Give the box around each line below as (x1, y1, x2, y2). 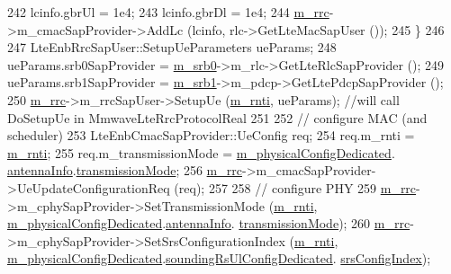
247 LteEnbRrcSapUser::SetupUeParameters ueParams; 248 (7, 38, 337, 57)
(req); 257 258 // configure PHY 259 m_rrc (174, 178, 417, 197)
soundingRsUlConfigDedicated (166, 249, 333, 268)
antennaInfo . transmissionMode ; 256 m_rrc (7, 161, 242, 180)
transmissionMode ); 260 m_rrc (239, 214, 410, 233)
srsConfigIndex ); (340, 249, 431, 268)
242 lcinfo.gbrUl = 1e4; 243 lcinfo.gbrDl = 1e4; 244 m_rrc (7, 3, 329, 21)
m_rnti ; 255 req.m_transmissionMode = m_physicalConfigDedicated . (7, 143, 395, 162)
